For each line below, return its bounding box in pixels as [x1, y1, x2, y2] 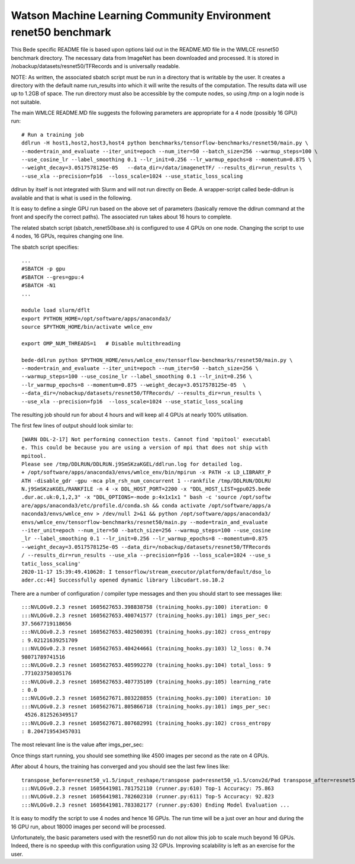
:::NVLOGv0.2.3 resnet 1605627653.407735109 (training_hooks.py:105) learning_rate [21, 678, 272, 685]
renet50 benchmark [11, 25, 112, 38]
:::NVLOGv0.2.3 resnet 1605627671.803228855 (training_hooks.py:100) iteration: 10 [21, 695, 272, 702]
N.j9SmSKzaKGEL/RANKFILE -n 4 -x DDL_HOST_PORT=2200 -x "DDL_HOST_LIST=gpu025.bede [21, 486, 272, 493]
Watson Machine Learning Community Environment [11, 9, 272, 22]
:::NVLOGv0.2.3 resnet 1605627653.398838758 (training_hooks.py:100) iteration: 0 [21, 604, 268, 611]
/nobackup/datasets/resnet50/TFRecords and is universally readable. [11, 63, 180, 70]
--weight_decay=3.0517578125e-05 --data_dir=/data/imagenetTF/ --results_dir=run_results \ [21, 165, 302, 171]
